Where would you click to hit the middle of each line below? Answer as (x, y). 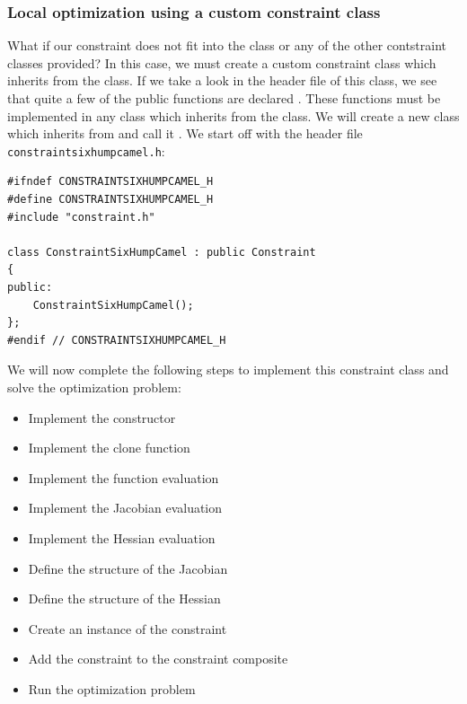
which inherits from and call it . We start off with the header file (185, 133)
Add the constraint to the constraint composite (158, 659)
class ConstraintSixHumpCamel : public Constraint (162, 252)
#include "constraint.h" (81, 217)
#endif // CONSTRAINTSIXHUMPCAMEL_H (117, 340)
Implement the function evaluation (123, 477)
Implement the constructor (102, 417)
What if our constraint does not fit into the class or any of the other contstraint (227, 45)
